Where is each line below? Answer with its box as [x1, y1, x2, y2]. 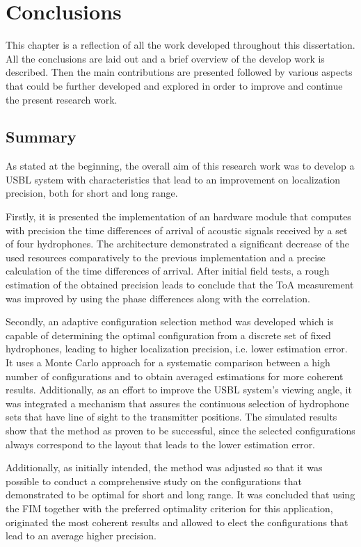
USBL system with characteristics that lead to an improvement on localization [6, 172, 341, 186]
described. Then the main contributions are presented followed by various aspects [6, 65, 353, 79]
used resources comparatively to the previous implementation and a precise [6, 250, 326, 264]
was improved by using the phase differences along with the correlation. [6, 291, 310, 305]
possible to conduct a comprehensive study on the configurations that [6, 473, 302, 488]
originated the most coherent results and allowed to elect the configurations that [6, 514, 348, 529]
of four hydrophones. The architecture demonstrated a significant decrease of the [6, 236, 350, 251]
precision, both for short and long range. [6, 186, 178, 200]
